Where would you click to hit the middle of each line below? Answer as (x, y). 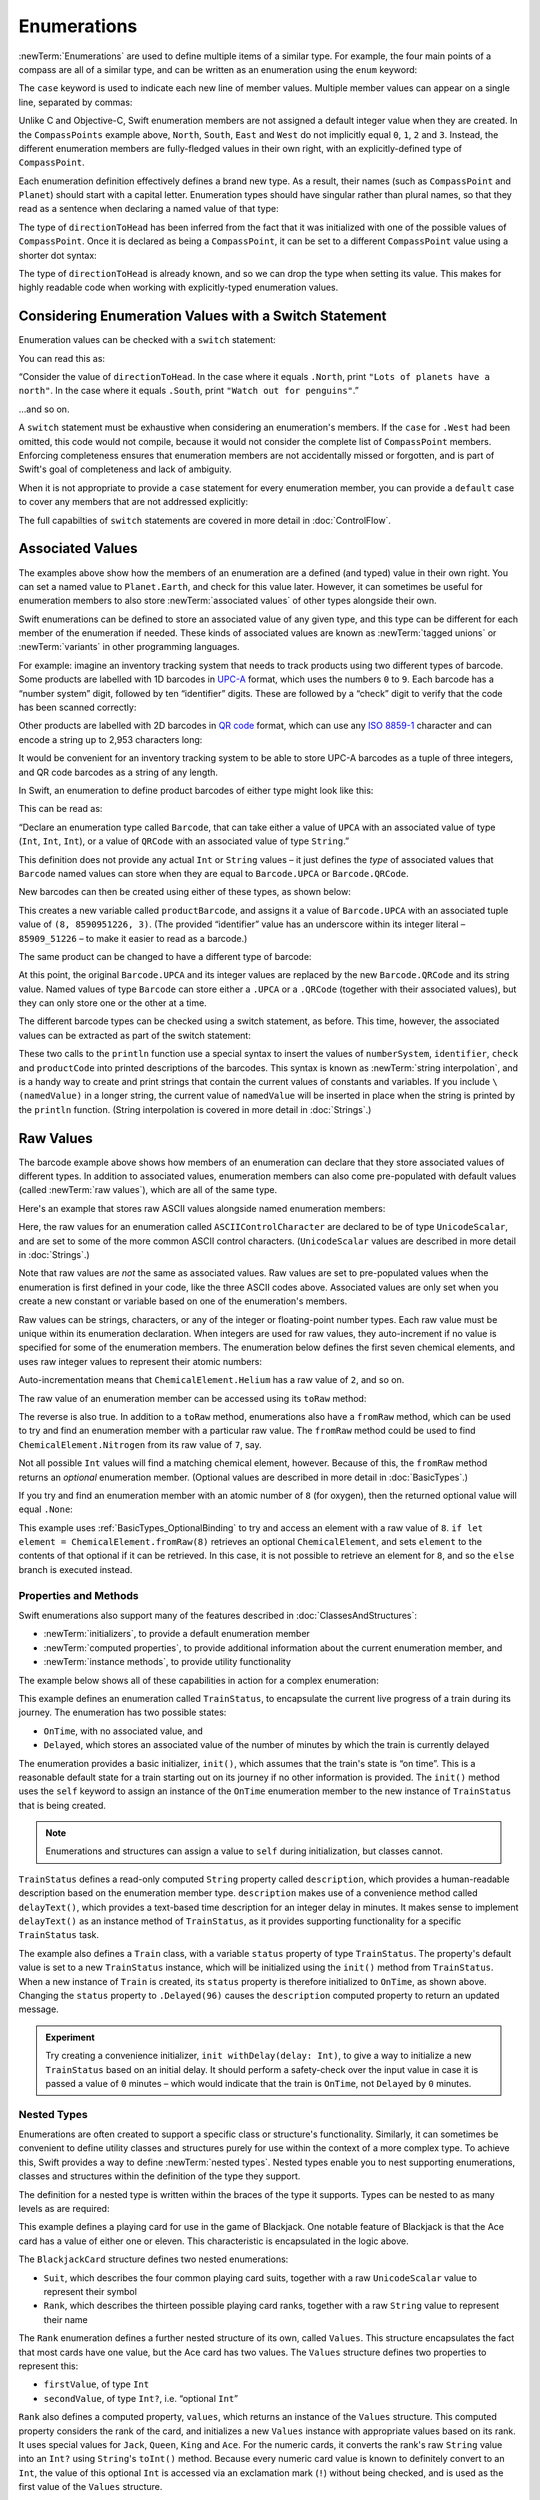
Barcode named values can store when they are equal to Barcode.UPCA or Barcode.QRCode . (213, 873)
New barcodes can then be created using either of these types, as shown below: (185, 892)
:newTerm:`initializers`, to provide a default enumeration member (176, 1634)
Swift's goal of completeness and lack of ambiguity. (125, 469)
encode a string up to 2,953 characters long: (110, 739)
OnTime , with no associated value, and (123, 1731)
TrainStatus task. (59, 1935)
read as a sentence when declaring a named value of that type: (148, 209)
